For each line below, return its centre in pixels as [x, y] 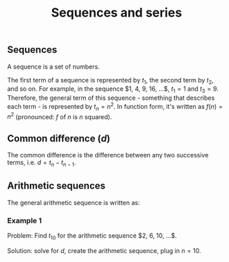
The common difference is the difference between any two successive [108, 155]
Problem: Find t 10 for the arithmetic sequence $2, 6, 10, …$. [92, 236]
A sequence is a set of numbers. [53, 67]
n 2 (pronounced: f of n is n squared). [60, 116]
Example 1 [25, 220]
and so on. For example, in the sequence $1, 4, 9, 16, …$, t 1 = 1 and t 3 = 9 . [113, 90]
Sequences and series [117, 13]
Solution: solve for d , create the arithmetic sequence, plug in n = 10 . [104, 250]
